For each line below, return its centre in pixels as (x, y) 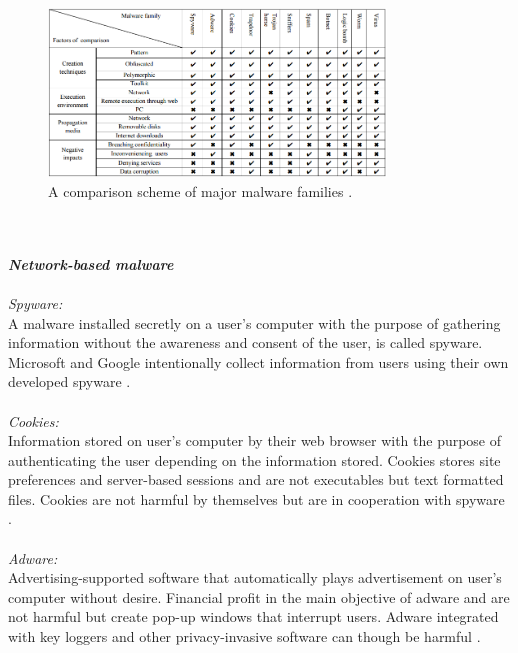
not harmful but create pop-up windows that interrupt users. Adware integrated (253, 616)
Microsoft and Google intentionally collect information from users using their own (258, 361)
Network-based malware (91, 263)
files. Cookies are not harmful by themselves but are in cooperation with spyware (256, 498)
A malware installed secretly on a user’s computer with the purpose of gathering (254, 322)
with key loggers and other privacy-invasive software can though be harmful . (244, 636)
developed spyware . (69, 381)
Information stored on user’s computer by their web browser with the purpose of (255, 440)
